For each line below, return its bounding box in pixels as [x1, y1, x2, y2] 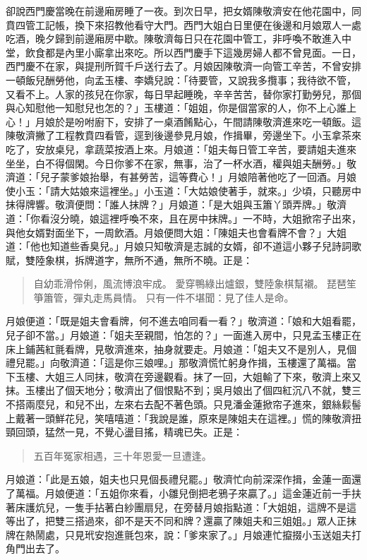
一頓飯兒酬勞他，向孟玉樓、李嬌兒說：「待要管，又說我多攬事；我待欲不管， [6, 72, 356, 87]
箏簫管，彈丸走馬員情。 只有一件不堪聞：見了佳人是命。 [33, 290, 294, 304]
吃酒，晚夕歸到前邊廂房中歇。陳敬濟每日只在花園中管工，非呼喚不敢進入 [6, 31, 342, 46]
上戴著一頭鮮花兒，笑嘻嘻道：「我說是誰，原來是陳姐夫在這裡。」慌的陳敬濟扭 [6, 410, 361, 425]
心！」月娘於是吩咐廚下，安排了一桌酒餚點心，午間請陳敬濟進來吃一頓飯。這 [6, 114, 361, 129]
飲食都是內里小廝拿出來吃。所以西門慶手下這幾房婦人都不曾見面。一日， [25, 44, 361, 59]
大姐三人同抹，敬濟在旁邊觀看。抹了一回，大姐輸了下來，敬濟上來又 [44, 369, 361, 383]
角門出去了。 [6, 541, 65, 556]
